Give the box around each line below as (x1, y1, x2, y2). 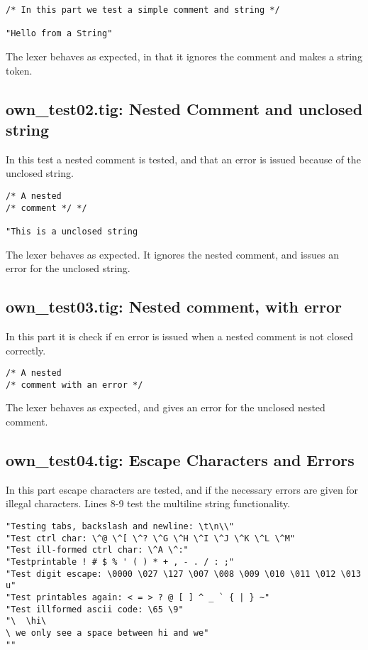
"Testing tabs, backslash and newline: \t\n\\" (6, 521, 235, 532)
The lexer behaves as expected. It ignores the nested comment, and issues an (6, 247, 339, 261)
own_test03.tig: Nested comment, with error (6, 296, 342, 318)
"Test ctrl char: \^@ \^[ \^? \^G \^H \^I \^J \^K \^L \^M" (6, 533, 296, 543)
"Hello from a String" (6, 28, 113, 39)
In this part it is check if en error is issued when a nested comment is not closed (6, 328, 353, 343)
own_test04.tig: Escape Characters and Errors (6, 449, 355, 471)
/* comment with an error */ (6, 379, 143, 390)
